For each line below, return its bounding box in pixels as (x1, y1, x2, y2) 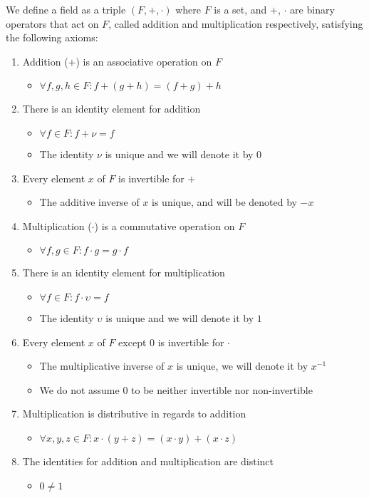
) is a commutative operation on (94, 218, 235, 233)
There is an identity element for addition (22, 101, 201, 116)
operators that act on (6, 16, 99, 31)
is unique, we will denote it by (176, 358, 308, 373)
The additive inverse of (39, 194, 140, 209)
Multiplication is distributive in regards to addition (22, 406, 246, 421)
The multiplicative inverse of (39, 358, 165, 373)
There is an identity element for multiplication (22, 265, 225, 280)
